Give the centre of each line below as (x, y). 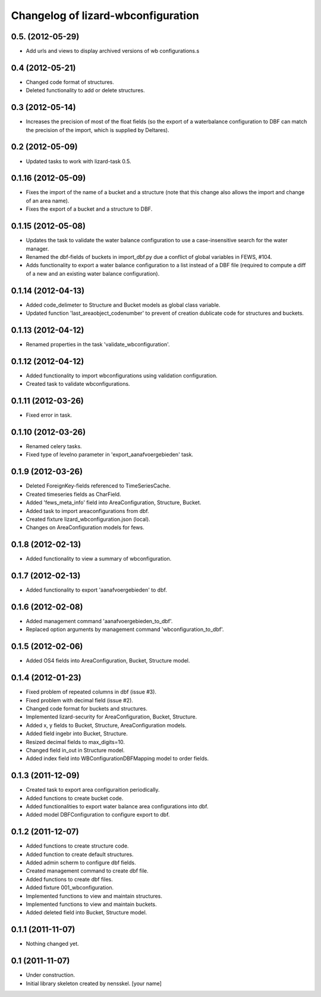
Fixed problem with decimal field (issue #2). (80, 700)
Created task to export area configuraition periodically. (93, 790)
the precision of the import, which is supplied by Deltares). (97, 130)
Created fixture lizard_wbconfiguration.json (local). (88, 519)
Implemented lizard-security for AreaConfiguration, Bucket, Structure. (111, 717)
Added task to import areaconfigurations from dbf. (88, 511)
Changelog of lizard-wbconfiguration (105, 15)
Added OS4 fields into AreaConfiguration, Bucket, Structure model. (108, 661)
